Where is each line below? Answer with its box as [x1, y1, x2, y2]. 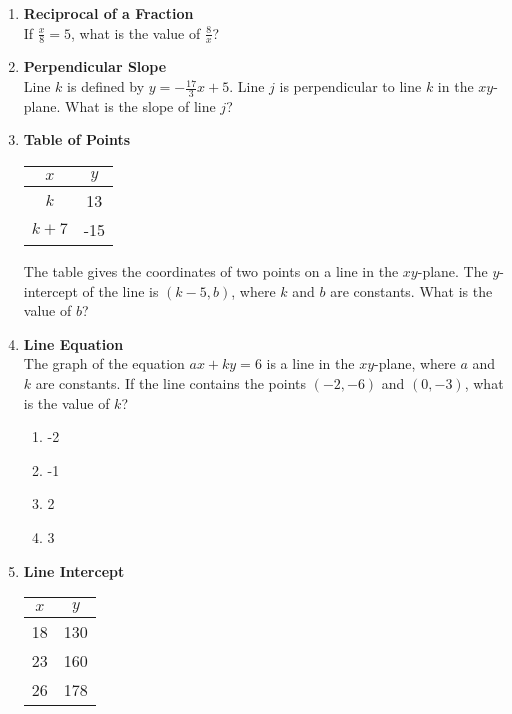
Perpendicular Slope [23, 56, 167, 77]
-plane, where [374, 353, 456, 374]
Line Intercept [23, 560, 125, 581]
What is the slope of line [65, 95, 216, 116]
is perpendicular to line [279, 76, 422, 97]
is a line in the [266, 353, 355, 374]
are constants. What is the [330, 280, 493, 301]
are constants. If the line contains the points [35, 373, 306, 393]
